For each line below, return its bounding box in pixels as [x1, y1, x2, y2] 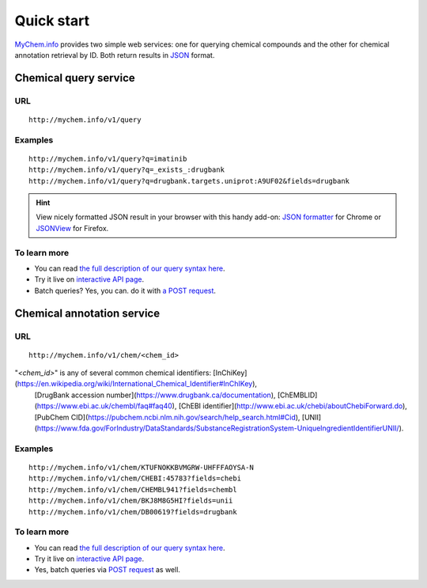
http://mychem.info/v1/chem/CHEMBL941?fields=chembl [28, 485, 237, 494]
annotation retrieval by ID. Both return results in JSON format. [14, 50, 215, 59]
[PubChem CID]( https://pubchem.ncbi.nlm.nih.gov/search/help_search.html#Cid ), [34, 412, 300, 422]
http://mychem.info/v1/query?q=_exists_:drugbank [28, 165, 225, 174]
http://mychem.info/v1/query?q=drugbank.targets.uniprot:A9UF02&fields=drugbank [28, 176, 350, 185]
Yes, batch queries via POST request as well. [34, 565, 181, 575]
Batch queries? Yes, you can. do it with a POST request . [34, 286, 217, 295]
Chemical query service [14, 71, 136, 85]
